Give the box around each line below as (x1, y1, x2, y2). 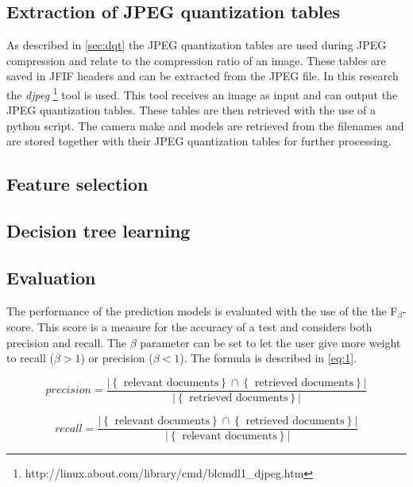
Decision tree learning (6, 218, 191, 243)
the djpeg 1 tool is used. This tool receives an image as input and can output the (6, 83, 398, 102)
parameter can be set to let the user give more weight (140, 334, 401, 350)
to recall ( (6, 350, 54, 366)
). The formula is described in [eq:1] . (179, 350, 357, 366)
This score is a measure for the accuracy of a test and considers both (37, 319, 372, 335)
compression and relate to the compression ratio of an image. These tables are (6, 52, 386, 68)
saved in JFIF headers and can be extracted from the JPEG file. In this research (6, 68, 399, 84)
